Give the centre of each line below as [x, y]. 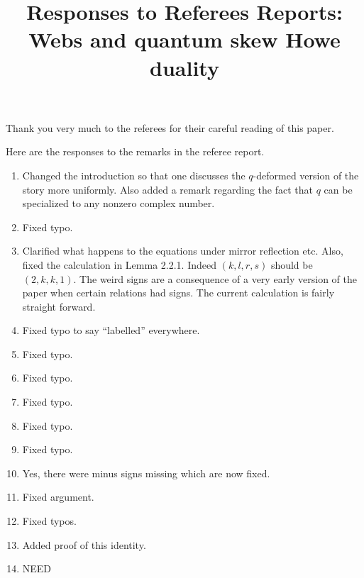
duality [184, 67]
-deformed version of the [306, 175]
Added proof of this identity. [84, 544]
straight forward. [59, 306]
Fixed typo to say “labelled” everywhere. [111, 330]
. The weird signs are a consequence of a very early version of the [215, 278]
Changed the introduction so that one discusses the [134, 175]
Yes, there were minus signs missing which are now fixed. [146, 473]
